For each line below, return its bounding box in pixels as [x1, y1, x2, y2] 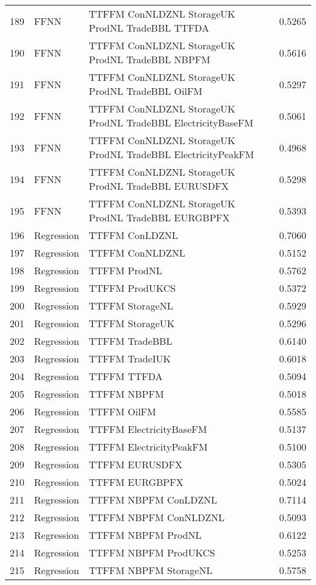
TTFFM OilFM [89, 404, 156, 418]
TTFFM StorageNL [89, 299, 173, 313]
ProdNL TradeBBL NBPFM [89, 52, 210, 66]
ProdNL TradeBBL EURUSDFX [89, 179, 229, 193]
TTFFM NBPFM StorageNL [89, 563, 213, 577]
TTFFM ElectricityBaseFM [89, 422, 207, 436]
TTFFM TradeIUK [89, 351, 171, 365]
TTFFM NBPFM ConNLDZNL [89, 510, 225, 524]
